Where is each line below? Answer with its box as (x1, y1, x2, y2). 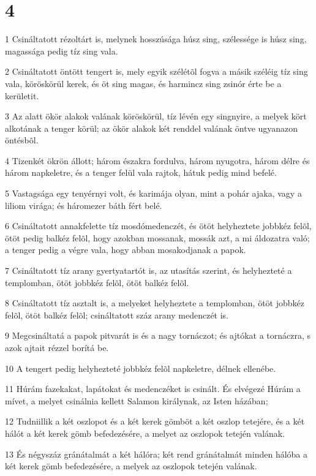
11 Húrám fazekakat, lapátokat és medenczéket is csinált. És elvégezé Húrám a (5, 382, 301, 395)
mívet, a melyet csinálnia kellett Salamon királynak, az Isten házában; (5, 394, 268, 407)
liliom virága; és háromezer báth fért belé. (5, 198, 162, 211)
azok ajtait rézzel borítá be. (5, 341, 109, 353)
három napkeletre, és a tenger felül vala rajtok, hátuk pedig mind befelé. (5, 166, 277, 179)
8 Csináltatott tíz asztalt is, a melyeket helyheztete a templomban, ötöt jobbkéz (5, 297, 305, 309)
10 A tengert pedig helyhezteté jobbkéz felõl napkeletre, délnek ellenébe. (5, 361, 276, 374)
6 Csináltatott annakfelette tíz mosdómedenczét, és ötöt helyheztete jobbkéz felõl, (5, 219, 312, 232)
